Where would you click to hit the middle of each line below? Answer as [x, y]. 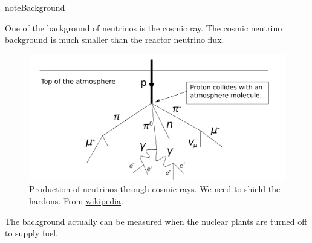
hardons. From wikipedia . [76, 201]
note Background [35, 7]
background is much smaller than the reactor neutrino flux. [115, 40]
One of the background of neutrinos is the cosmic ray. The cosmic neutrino [144, 28]
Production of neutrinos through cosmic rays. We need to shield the [155, 189]
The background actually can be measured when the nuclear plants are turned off [156, 221]
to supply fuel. [31, 233]
